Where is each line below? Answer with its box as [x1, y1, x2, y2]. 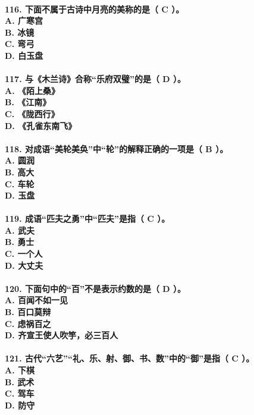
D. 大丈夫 [5, 259, 43, 271]
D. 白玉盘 [5, 49, 43, 61]
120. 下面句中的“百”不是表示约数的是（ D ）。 [5, 282, 186, 294]
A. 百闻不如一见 [5, 294, 68, 306]
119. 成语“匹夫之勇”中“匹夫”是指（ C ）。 [5, 212, 170, 225]
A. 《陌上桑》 [5, 84, 59, 96]
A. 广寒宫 [5, 14, 43, 27]
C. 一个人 [5, 247, 43, 260]
